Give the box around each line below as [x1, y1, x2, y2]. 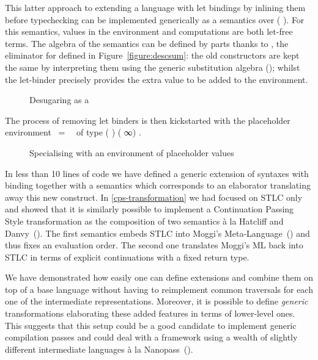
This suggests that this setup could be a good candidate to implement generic [5, 319, 297, 331]
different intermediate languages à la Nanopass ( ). [5, 342, 193, 355]
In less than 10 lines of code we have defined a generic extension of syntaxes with [5, 167, 309, 179]
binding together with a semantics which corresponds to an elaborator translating [5, 179, 311, 192]
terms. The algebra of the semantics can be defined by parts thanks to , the [5, 37, 289, 49]
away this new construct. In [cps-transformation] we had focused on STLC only [5, 190, 303, 203]
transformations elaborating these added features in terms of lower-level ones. [5, 307, 295, 320]
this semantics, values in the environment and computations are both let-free [5, 25, 293, 38]
